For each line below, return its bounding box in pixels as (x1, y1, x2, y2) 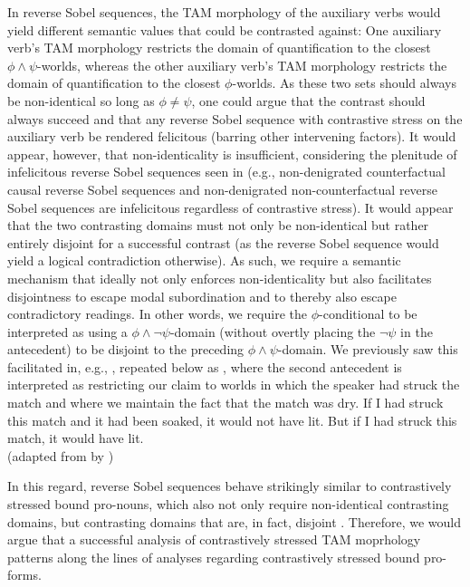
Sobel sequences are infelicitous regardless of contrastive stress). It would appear (7, 197, 454, 217)
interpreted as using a (7, 322, 128, 341)
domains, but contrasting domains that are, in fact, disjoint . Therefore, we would (7, 512, 461, 531)
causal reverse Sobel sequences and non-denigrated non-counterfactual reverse (7, 179, 438, 198)
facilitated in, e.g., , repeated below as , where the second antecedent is (7, 357, 402, 376)
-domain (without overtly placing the (169, 322, 376, 341)
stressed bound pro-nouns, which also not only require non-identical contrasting (7, 495, 449, 514)
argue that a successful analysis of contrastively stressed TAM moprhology (7, 530, 421, 549)
